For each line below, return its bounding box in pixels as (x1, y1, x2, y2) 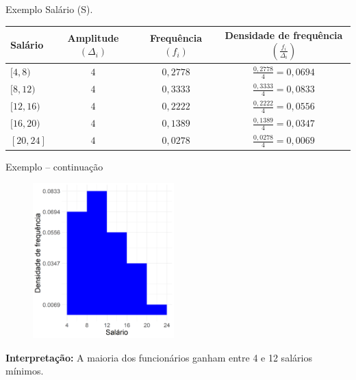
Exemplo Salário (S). (5, 2, 93, 16)
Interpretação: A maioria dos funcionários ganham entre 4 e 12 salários (5, 350, 312, 364)
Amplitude (67, 30, 119, 45)
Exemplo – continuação (5, 159, 103, 173)
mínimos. (5, 364, 44, 378)
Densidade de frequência (225, 28, 343, 42)
